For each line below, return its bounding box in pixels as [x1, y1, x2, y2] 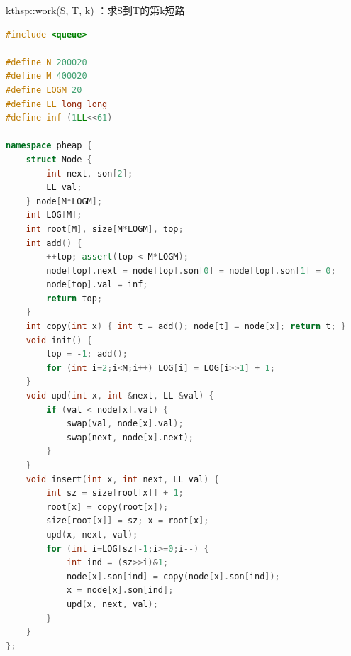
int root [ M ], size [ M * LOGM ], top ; [26, 223, 184, 234]
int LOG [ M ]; [26, 210, 82, 221]
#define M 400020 [6, 71, 87, 82]
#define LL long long [6, 99, 108, 109]
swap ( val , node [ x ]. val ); [66, 418, 184, 429]
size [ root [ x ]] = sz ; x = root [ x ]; [46, 516, 209, 526]
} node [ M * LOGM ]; [26, 196, 103, 206]
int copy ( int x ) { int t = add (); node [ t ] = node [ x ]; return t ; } [26, 321, 346, 332]
